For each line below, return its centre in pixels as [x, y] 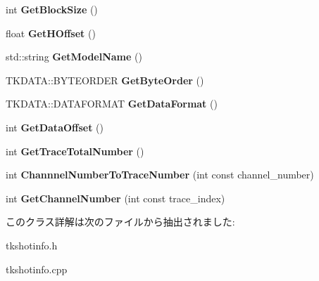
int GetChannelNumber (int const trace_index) [115, 198]
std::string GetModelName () [74, 57]
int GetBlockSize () [52, 9]
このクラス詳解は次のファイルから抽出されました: [120, 222]
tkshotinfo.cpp [37, 269]
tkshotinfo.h [32, 245]
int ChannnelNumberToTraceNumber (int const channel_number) [160, 175]
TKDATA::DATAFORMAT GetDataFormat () [112, 104]
